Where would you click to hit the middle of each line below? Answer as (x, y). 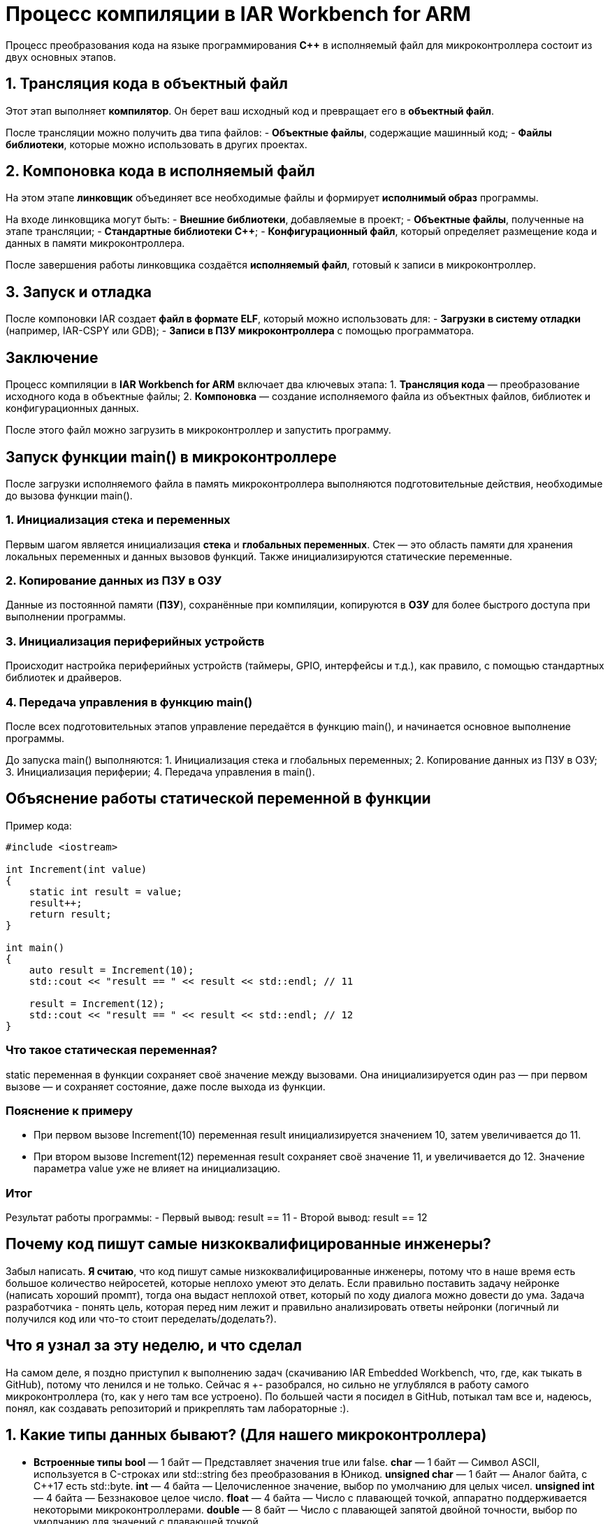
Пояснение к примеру (70, 1110)
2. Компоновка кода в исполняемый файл (160, 171)
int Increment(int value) (77, 869)
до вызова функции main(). (69, 495)
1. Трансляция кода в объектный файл (147, 84)
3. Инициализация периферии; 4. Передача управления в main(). (160, 771)
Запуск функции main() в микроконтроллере (171, 457)
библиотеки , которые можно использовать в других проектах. (157, 144)
